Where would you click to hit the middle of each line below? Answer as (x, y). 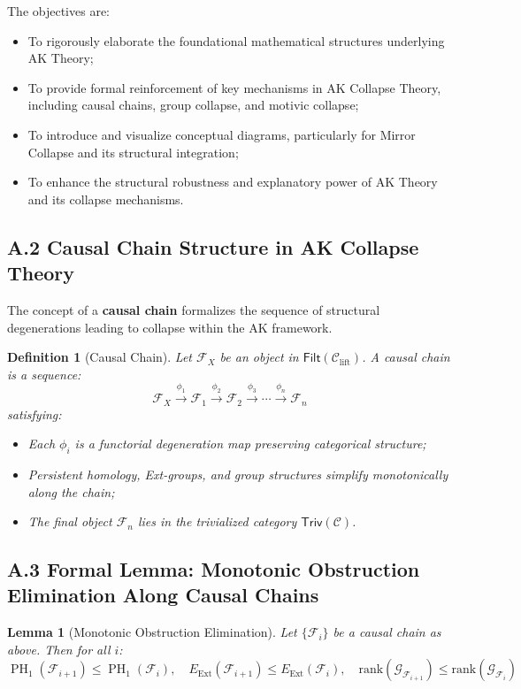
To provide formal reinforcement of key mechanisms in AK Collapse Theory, (234, 87)
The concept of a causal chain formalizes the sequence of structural (194, 309)
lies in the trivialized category (217, 521)
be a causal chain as (387, 632)
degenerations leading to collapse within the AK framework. (170, 327)
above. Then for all (59, 649)
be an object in (259, 357)
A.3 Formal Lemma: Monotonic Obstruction (214, 569)
